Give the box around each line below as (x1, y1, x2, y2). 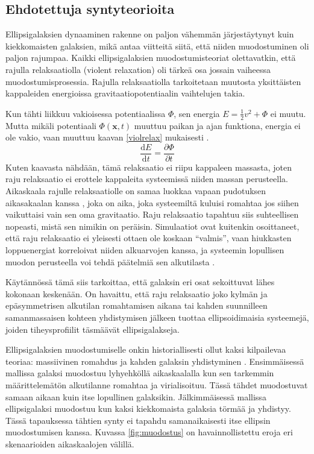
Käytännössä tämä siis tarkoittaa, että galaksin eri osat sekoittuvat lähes (5, 276, 275, 288)
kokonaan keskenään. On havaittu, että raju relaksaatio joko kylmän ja (5, 287, 268, 300)
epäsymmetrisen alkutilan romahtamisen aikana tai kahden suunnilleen (5, 299, 268, 312)
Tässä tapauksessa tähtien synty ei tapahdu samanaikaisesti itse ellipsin (5, 414, 271, 426)
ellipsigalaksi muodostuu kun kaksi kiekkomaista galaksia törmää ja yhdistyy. (5, 402, 291, 415)
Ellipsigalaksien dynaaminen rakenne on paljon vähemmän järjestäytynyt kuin (5, 28, 294, 40)
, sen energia (174, 107, 220, 119)
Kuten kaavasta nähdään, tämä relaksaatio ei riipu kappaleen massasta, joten (5, 160, 292, 173)
